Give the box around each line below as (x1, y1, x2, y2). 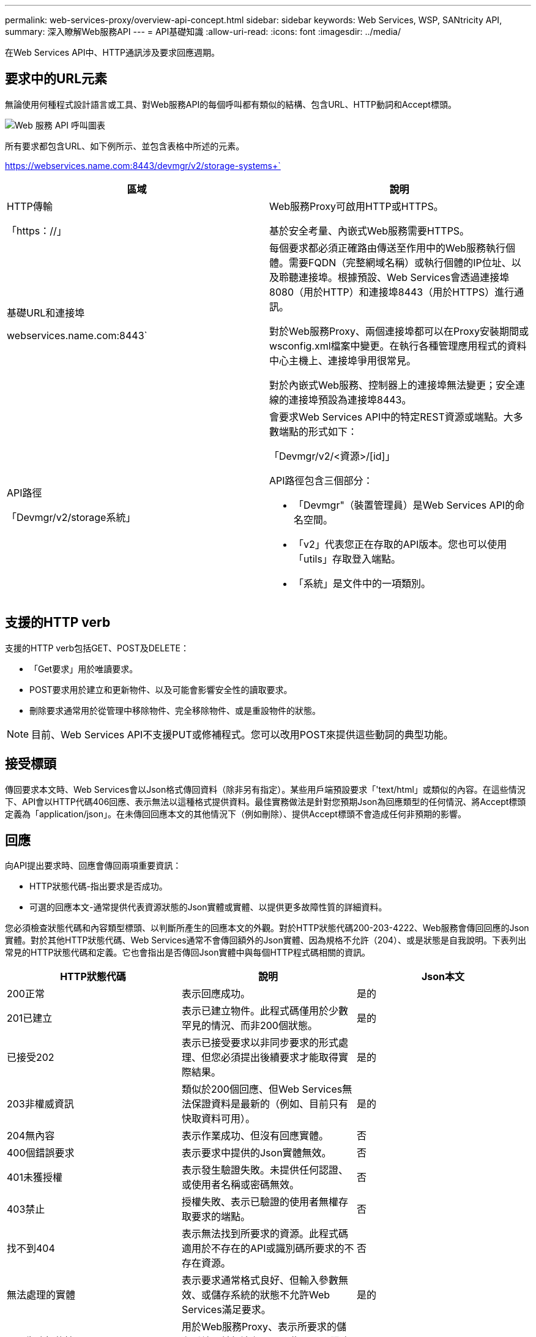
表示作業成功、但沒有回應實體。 (181, 1129, 329, 1142)
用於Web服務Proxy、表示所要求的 (181, 1320, 337, 1333)
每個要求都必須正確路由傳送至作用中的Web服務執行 (269, 241, 506, 254)
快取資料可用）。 (181, 1112, 255, 1125)
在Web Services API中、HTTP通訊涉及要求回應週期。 (5, 47, 220, 58)
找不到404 (7, 1242, 55, 1255)
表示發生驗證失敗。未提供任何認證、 (181, 1164, 348, 1177)
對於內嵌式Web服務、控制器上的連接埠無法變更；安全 (269, 378, 516, 391)
